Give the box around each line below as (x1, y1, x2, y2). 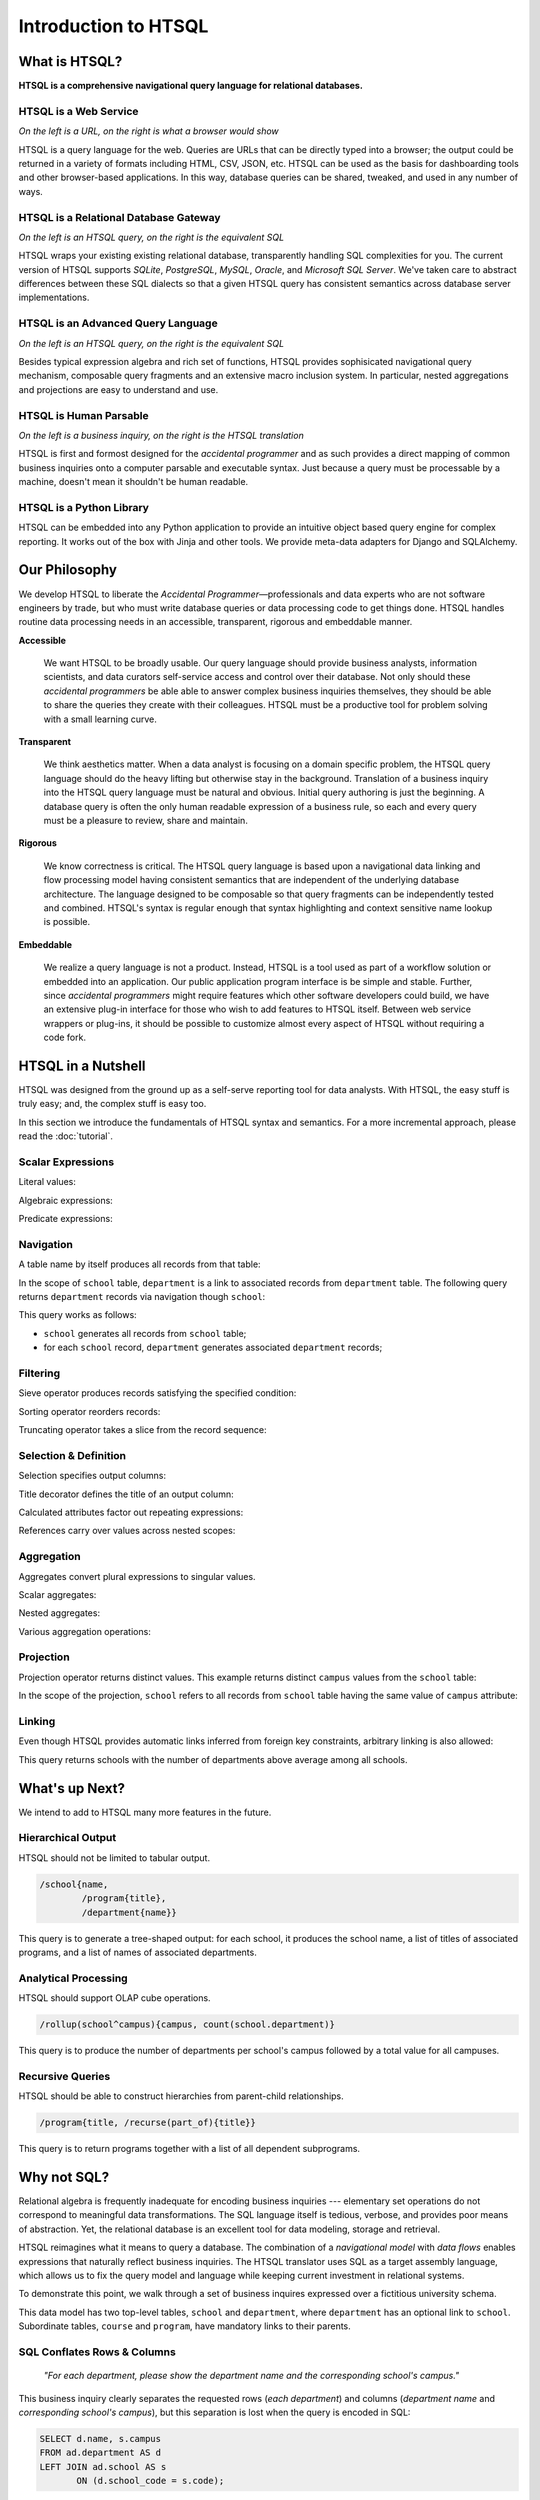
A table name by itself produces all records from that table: (18, 1258, 261, 1270)
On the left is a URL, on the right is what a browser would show (18, 125, 279, 137)
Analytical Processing (18, 1971, 129, 1985)
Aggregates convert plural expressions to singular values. (18, 1570, 256, 1582)
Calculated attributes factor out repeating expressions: (18, 1506, 244, 1519)
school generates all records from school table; (43, 1327, 247, 1339)
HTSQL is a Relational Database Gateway (18, 210, 221, 224)
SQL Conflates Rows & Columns (18, 2345, 177, 2359)
